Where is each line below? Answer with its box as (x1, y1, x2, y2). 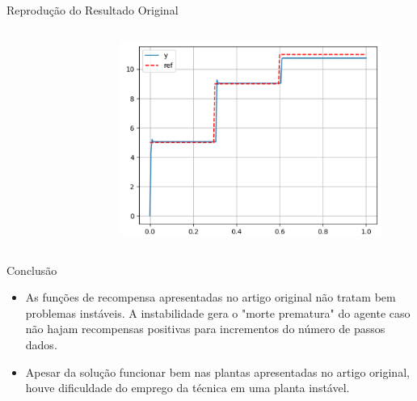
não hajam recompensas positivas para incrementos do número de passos (25, 320, 385, 337)
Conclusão (6, 261, 57, 278)
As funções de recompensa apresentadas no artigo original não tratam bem (25, 289, 396, 306)
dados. (25, 336, 57, 352)
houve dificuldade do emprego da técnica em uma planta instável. (25, 379, 350, 396)
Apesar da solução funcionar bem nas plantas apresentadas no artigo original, (25, 363, 410, 380)
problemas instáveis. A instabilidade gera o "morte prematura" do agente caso (25, 304, 411, 321)
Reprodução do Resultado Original (6, 2, 179, 18)
